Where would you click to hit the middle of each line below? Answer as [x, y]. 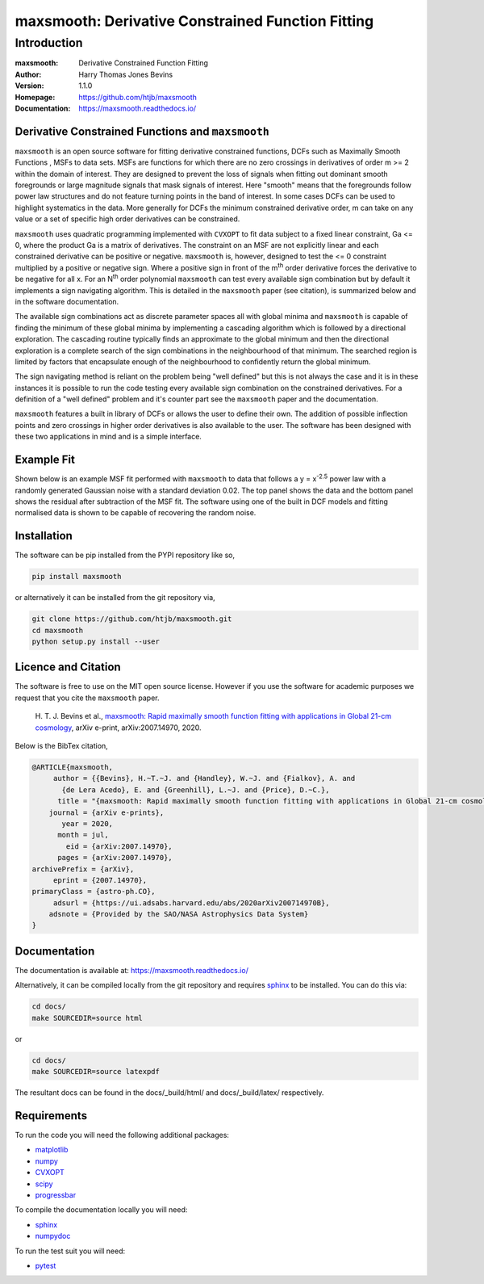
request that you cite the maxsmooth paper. [87, 698]
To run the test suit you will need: [70, 1251]
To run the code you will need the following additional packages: [122, 1135]
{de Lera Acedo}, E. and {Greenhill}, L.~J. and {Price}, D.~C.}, [196, 790]
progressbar [56, 1194]
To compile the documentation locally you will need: [101, 1210]
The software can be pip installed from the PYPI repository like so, [125, 555]
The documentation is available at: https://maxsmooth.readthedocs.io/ [132, 970]
